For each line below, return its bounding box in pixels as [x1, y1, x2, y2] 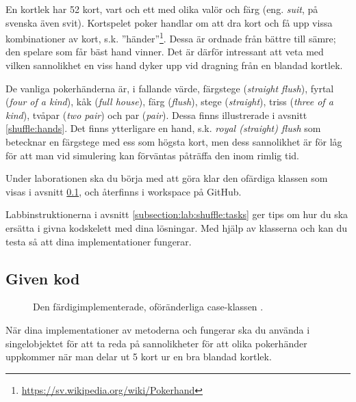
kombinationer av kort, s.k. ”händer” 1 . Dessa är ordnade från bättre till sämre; [5, 29, 336, 45]
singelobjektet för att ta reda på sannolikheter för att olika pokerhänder [5, 336, 307, 350]
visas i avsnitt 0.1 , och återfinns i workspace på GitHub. [5, 184, 242, 198]
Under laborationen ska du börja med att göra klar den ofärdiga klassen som [5, 171, 328, 185]
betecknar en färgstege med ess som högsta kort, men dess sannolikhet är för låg [5, 135, 342, 148]
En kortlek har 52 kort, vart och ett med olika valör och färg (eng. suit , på [5, 2, 318, 16]
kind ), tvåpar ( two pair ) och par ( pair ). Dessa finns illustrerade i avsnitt [5, 107, 307, 122]
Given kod [5, 267, 80, 289]
